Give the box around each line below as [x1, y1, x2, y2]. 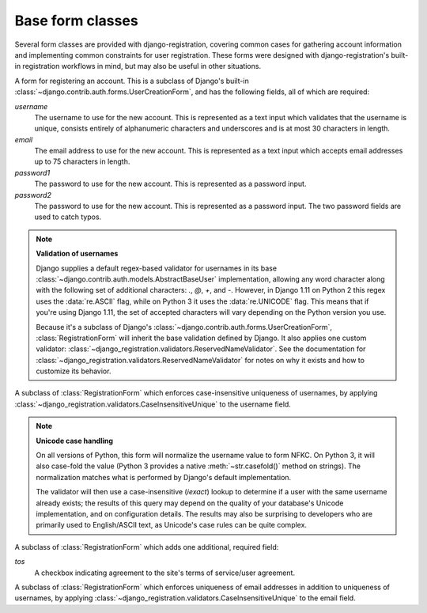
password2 [14, 190, 51, 199]
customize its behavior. [36, 366, 111, 376]
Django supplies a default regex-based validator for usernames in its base [36, 263, 277, 273]
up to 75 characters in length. [34, 157, 130, 166]
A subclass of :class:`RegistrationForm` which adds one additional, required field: [14, 542, 279, 551]
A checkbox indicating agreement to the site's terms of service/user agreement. [34, 568, 296, 577]
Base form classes [14, 12, 138, 29]
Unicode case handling [36, 436, 114, 445]
